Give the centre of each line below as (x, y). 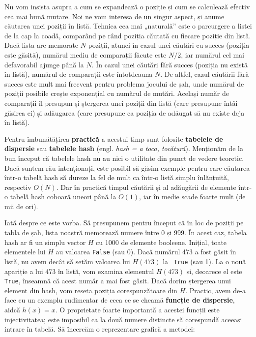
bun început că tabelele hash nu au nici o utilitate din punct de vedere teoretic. (124, 158)
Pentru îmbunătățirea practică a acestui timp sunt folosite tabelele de (114, 138)
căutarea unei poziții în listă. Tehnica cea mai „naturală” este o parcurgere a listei (128, 26)
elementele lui (25, 252)
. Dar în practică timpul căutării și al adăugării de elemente (146, 187)
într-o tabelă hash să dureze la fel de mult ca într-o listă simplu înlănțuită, (117, 177)
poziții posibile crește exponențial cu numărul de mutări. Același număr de (117, 93)
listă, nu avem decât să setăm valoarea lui (67, 261)
